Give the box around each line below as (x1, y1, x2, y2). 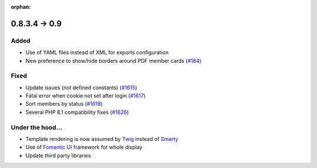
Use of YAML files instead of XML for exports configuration (25, 49, 169, 56)
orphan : (11, 4, 31, 10)
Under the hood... (11, 123, 63, 132)
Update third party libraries (25, 152, 91, 159)
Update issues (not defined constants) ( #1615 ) (25, 84, 137, 91)
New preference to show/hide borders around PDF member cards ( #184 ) (25, 57, 202, 64)
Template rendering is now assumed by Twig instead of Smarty (25, 136, 178, 142)
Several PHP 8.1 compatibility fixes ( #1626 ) (25, 109, 129, 116)
